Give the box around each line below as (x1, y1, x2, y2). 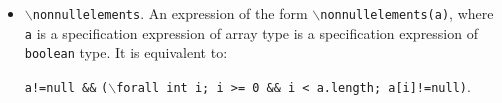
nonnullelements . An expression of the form (32, 3, 308, 23)
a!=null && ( (24, 80, 109, 95)
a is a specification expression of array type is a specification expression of (24, 22, 478, 43)
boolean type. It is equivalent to (24, 42, 224, 63)
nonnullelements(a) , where (320, 3, 494, 23)
